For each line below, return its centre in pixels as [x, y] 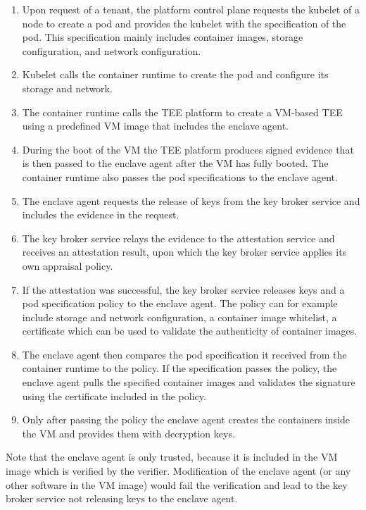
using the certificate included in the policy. [114, 396]
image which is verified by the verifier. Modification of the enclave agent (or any [178, 471]
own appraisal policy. [68, 265]
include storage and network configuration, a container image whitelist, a [179, 317]
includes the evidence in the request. [101, 214]
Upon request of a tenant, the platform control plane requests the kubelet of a [191, 9]
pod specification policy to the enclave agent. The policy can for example [180, 303]
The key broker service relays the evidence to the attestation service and [178, 238]
